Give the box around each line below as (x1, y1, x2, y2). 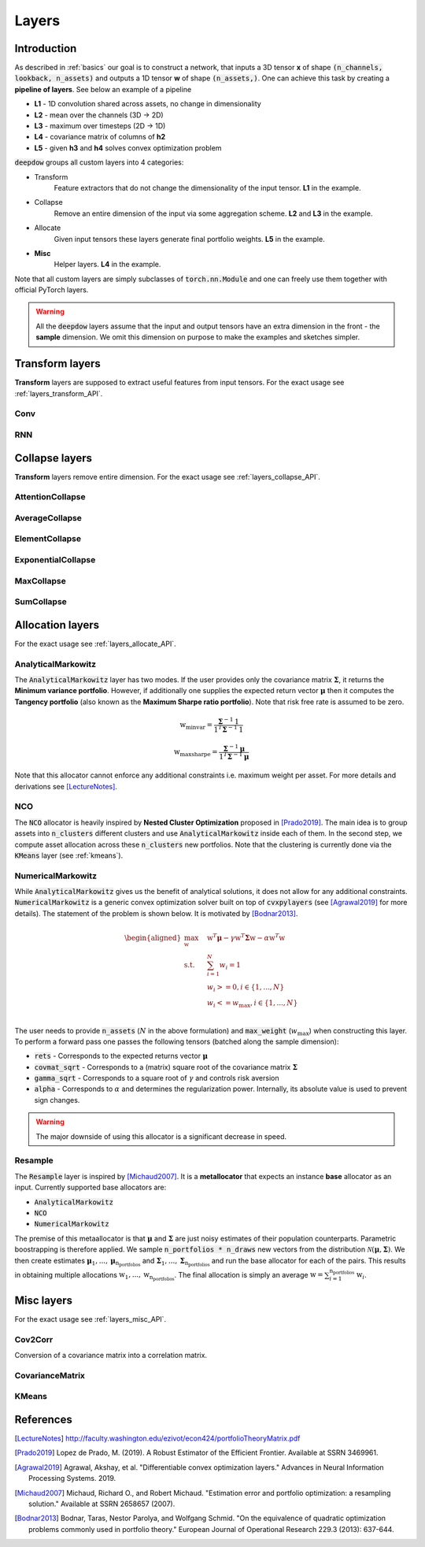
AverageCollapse (14, 512, 83, 523)
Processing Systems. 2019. (28, 1474, 116, 1483)
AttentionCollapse (14, 492, 86, 503)
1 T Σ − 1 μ (219, 751, 249, 761)
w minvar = (179, 721, 213, 731)
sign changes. (34, 1095, 80, 1104)
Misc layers (14, 1293, 72, 1307)
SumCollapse (14, 596, 67, 607)
